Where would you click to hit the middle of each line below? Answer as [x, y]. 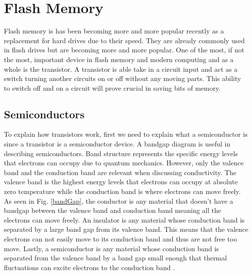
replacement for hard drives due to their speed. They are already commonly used [124, 40]
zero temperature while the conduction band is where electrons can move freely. [122, 191]
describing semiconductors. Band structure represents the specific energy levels [121, 153]
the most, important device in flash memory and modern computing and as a [119, 59]
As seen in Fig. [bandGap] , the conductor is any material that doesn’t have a [119, 201]
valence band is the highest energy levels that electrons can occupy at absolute [121, 182]
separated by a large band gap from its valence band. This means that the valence [126, 229]
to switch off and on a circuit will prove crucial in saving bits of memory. [112, 88]
